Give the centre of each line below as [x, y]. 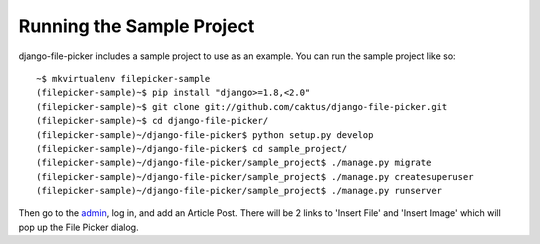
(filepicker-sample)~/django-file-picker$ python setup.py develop [205, 134]
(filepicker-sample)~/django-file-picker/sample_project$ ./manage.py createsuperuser [255, 176]
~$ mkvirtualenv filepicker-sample [123, 78]
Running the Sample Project [136, 26]
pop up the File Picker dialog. [78, 227]
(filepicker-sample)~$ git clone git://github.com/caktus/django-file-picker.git [242, 106]
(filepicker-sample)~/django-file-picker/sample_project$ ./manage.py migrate [234, 163]
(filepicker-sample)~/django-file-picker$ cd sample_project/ [192, 148]
